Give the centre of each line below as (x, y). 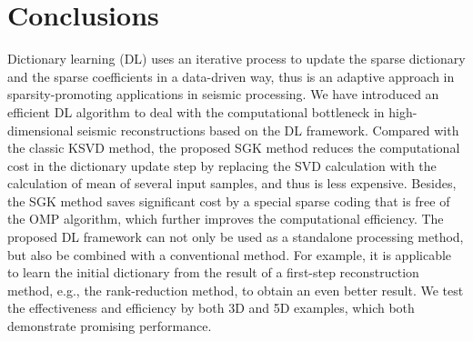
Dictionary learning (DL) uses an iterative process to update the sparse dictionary (236, 59)
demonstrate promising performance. (110, 326)
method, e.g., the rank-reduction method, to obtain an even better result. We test (236, 290)
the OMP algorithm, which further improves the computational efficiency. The (226, 219)
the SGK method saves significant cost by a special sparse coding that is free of (229, 201)
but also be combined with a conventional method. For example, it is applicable (230, 254)
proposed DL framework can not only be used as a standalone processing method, (236, 237)
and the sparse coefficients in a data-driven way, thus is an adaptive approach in (231, 76)
